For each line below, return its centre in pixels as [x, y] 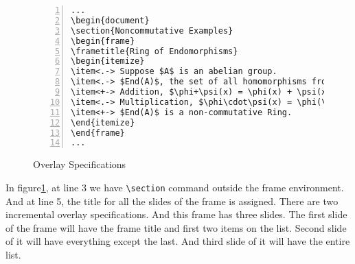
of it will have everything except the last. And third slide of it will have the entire [178, 241]
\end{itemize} [103, 122]
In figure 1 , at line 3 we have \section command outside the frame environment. [175, 187]
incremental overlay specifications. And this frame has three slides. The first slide [176, 214]
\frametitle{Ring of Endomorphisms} [154, 51]
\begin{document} [110, 20]
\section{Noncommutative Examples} [152, 31]
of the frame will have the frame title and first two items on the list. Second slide [176, 227]
